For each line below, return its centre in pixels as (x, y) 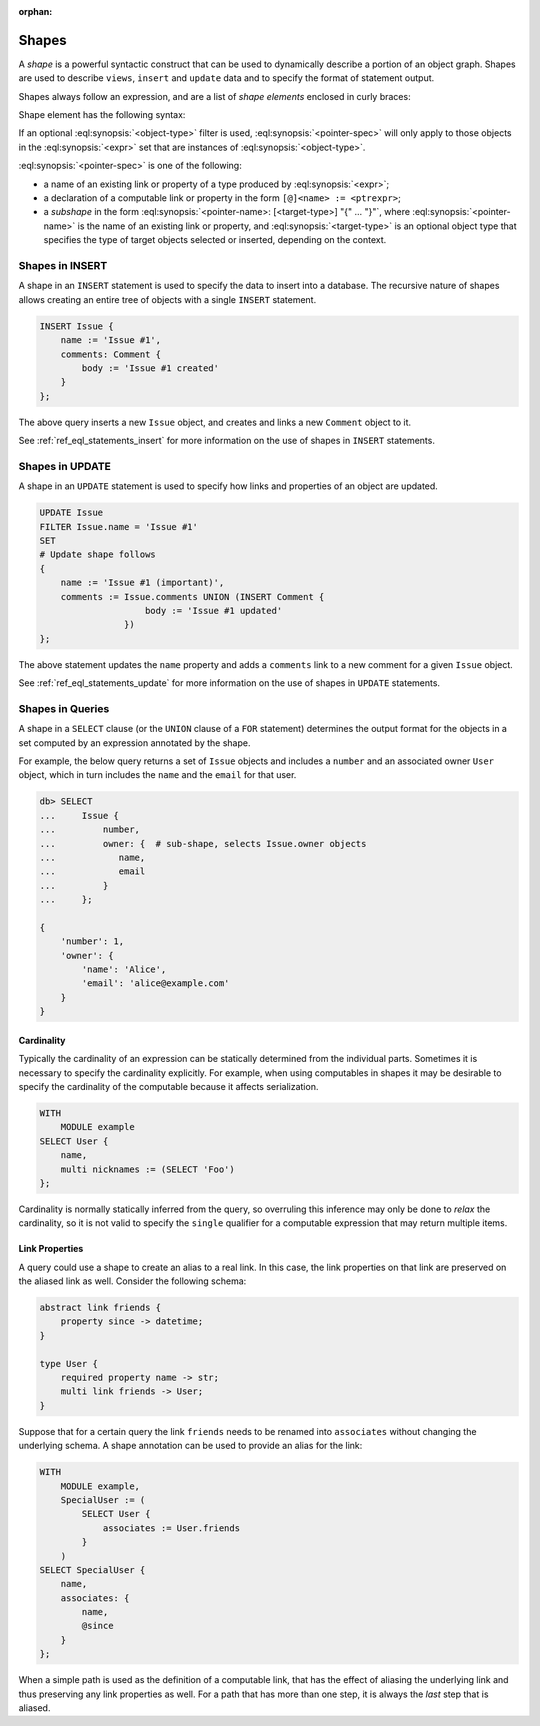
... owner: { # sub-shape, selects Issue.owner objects (203, 843)
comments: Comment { (111, 354)
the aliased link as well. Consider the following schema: (132, 1281)
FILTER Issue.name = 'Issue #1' (119, 526)
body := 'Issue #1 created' (150, 368)
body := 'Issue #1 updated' (214, 610)
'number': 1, (92, 941)
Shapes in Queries (64, 708)
